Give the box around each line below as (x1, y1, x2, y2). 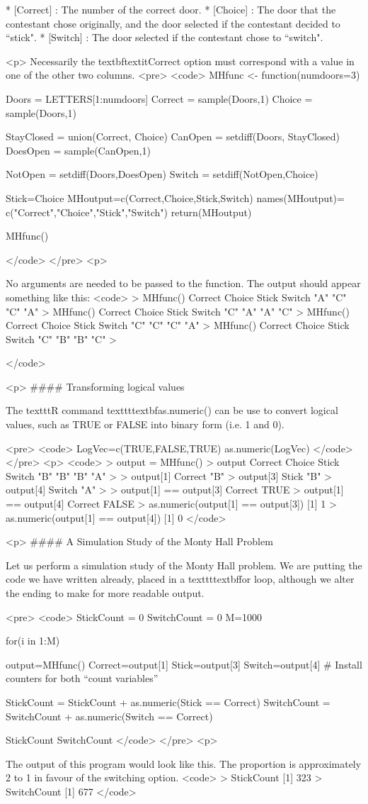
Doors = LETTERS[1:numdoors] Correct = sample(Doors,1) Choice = (6, 91, 313, 106)
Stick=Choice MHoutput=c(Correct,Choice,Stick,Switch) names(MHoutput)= (6, 190, 345, 205)
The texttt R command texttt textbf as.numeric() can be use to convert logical (6, 403, 338, 418)
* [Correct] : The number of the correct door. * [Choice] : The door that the (6, 2, 336, 16)
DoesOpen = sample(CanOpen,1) (6, 143, 151, 157)
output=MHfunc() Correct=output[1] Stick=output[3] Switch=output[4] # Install (6, 657, 362, 671)
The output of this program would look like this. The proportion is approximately (6, 756, 362, 771)
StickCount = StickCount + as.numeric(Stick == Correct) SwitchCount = (6, 694, 330, 709)
